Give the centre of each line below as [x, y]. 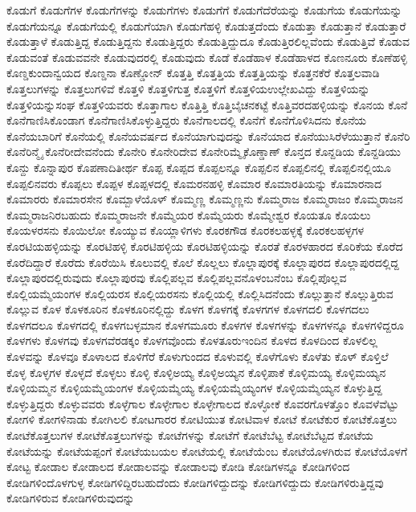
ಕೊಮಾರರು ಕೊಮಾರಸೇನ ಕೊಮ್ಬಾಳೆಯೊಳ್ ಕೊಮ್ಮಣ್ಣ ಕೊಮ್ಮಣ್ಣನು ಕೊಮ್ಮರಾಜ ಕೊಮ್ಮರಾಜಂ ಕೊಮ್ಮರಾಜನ [205, 199]
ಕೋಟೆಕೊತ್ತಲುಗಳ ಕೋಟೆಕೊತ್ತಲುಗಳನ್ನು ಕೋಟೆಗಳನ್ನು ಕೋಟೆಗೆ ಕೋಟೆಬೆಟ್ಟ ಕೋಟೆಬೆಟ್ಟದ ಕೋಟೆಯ [190, 435]
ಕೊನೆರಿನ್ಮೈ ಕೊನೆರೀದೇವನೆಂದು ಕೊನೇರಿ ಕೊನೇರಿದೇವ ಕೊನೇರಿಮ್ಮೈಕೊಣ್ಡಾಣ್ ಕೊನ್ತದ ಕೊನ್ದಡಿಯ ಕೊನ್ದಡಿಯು [204, 152]
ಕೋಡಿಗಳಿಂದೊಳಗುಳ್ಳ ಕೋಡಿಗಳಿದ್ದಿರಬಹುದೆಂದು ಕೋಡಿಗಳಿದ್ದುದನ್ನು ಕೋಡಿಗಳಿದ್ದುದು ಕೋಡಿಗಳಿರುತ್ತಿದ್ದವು [195, 482]
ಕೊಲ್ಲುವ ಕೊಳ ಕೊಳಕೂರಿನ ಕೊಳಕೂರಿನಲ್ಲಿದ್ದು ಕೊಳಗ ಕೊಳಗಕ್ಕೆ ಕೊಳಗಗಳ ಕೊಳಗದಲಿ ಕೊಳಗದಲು [188, 309]
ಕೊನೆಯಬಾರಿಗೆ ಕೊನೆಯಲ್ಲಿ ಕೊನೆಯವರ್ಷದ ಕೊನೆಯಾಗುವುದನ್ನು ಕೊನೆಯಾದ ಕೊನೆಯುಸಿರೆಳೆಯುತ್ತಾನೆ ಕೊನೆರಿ [208, 135]
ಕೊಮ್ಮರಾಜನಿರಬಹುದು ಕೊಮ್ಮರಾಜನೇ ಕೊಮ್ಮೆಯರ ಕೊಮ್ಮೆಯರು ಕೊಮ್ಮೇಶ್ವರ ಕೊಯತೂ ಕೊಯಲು [189, 214]
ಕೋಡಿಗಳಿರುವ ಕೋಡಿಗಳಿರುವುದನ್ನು [71, 498]
